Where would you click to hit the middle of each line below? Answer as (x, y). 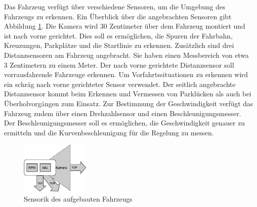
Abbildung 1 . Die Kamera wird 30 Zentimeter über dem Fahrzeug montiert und (125, 26)
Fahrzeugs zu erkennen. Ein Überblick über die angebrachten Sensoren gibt (118, 16)
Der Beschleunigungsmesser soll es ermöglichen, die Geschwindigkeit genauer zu (125, 123)
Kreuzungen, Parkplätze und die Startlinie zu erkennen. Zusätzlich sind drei (119, 45)
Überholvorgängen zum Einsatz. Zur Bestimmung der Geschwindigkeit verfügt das (128, 103)
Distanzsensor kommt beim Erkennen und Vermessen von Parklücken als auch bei (128, 94)
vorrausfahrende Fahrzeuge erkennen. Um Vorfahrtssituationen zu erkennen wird (126, 74)
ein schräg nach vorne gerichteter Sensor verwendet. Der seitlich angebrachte (120, 84)
